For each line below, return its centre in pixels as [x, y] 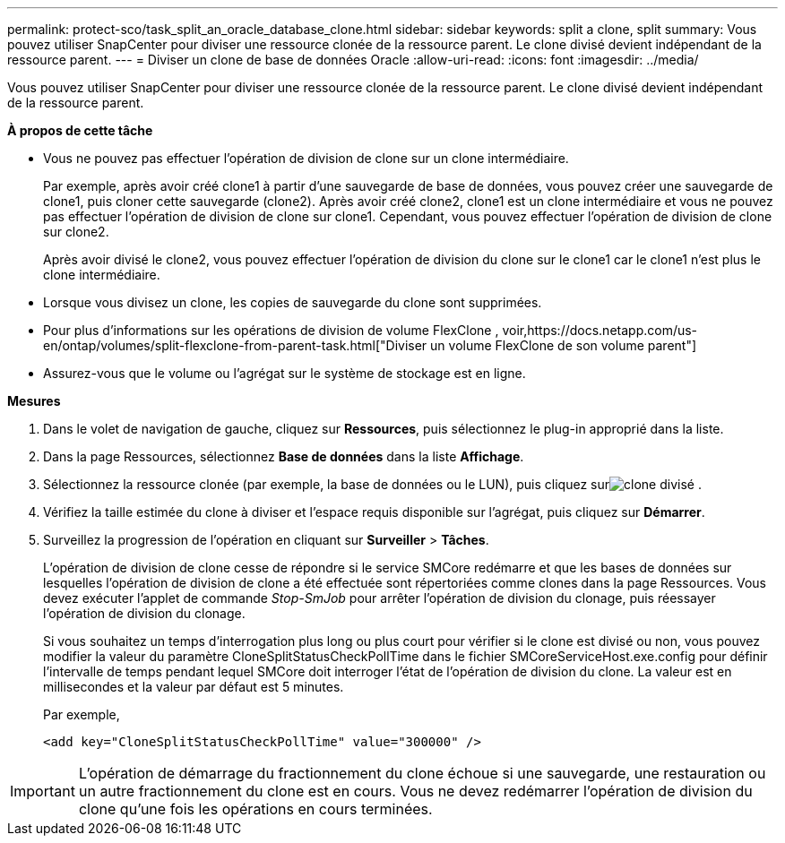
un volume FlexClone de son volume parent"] [564, 345]
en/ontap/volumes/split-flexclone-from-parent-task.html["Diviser [235, 345]
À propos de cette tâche [80, 130]
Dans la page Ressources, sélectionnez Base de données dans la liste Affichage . [284, 456]
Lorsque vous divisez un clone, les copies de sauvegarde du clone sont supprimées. [293, 302]
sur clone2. [76, 232]
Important [43, 791]
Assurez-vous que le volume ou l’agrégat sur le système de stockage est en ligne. [285, 373]
